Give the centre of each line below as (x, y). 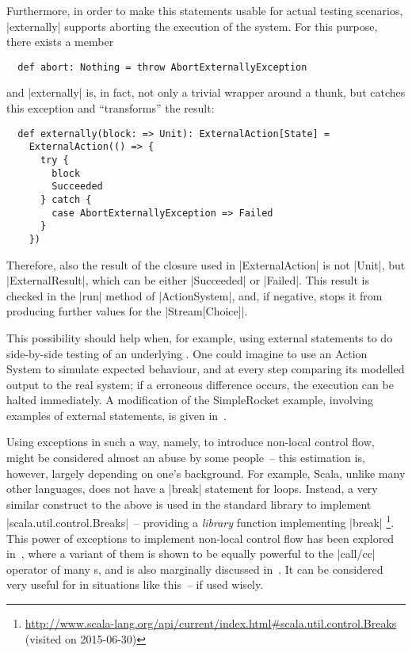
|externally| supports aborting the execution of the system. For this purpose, (192, 26)
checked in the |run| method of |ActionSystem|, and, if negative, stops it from (195, 295)
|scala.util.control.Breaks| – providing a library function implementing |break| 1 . (200, 521)
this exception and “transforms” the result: (111, 108)
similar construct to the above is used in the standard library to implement (189, 504)
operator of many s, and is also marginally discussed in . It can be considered (195, 569)
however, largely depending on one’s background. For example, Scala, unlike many (206, 473)
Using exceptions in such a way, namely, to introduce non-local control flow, (191, 442)
